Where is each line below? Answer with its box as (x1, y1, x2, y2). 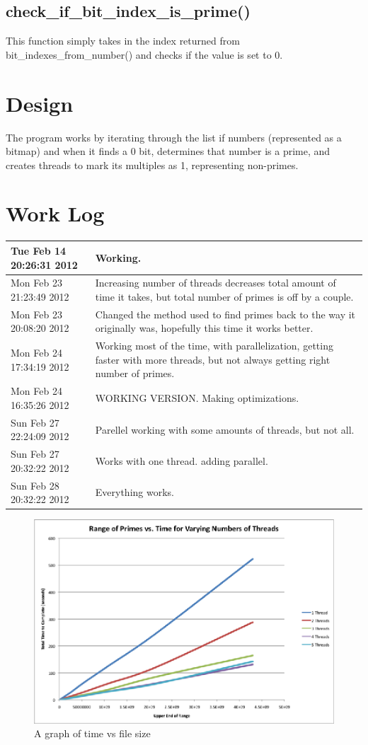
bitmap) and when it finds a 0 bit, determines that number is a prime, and (6, 144, 330, 158)
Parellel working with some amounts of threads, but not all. (95, 422, 355, 437)
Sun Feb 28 (11, 478, 59, 492)
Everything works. (95, 485, 174, 499)
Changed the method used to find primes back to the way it (95, 306, 356, 321)
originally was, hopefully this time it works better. (95, 320, 314, 335)
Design (6, 88, 74, 117)
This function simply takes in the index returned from (6, 33, 240, 48)
